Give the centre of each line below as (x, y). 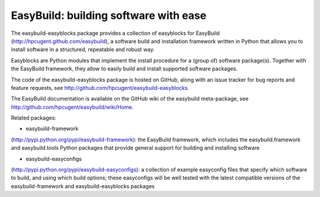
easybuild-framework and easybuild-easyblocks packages (83, 186)
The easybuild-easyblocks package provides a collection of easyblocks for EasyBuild (116, 33)
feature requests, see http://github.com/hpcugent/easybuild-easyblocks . (100, 88)
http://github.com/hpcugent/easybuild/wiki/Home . (72, 107)
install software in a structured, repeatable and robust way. (83, 50)
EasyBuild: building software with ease (109, 15)
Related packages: (33, 118)
